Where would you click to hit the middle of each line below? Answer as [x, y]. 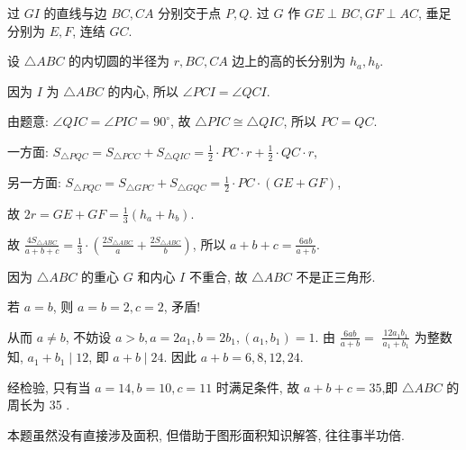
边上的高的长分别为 [289, 61]
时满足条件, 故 [258, 387]
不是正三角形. [336, 276]
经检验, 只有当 [49, 387]
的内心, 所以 [143, 90]
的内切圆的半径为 [119, 61]
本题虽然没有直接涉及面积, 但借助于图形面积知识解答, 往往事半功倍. [206, 434]
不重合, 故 [218, 276]
